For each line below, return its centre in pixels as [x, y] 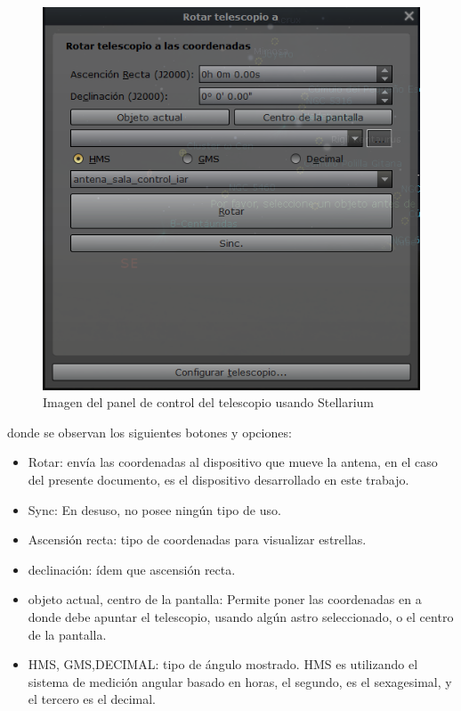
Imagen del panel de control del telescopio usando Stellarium [209, 402]
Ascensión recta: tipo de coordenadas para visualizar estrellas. [197, 539]
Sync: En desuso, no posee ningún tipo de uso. [154, 509]
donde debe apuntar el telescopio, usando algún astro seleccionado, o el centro [241, 617]
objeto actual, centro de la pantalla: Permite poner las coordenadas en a [225, 599]
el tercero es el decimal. [92, 699]
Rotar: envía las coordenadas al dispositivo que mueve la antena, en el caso [233, 462]
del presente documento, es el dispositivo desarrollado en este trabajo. [218, 480]
